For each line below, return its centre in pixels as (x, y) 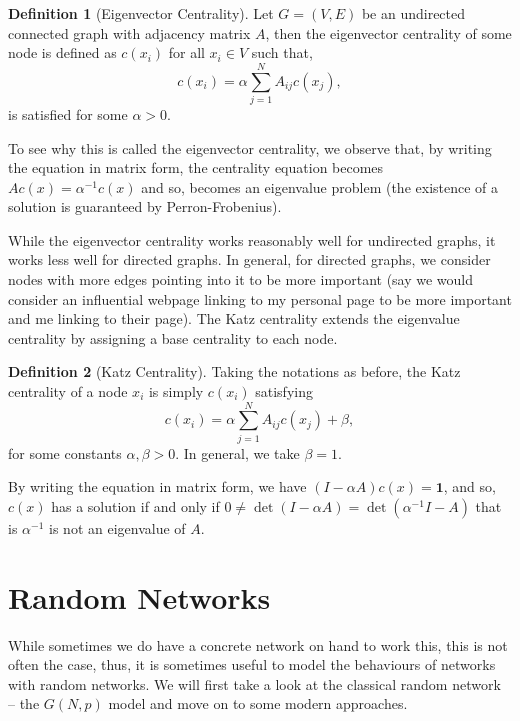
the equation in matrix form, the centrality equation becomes (196, 167)
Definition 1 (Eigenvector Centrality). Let (141, 13)
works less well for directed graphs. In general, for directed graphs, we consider (249, 259)
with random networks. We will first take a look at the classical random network (254, 683)
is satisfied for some (68, 113)
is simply (176, 391)
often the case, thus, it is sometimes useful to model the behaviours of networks (252, 664)
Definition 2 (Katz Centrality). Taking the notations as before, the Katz (234, 371)
